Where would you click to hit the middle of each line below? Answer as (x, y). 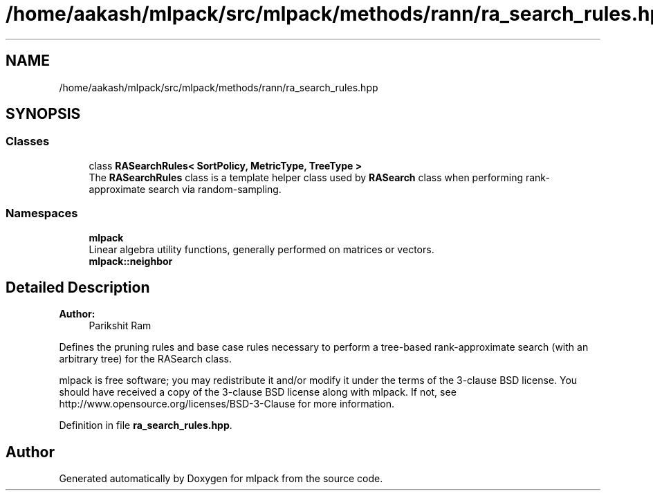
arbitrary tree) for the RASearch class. (145, 359)
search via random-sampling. (215, 189)
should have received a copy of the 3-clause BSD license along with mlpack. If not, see (258, 392)
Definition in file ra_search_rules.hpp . (146, 425)
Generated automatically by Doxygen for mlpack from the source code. (221, 479)
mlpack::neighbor (131, 261)
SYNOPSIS (43, 114)
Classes (28, 141)
